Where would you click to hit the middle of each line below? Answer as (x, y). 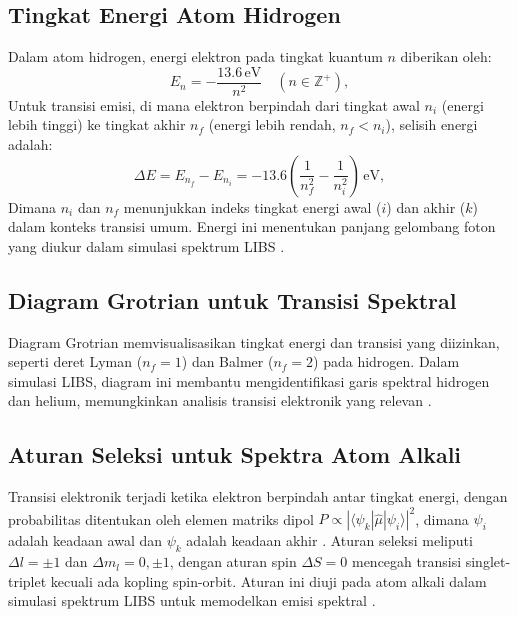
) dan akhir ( (426, 206)
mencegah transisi (406, 561)
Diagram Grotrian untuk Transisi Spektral (232, 299)
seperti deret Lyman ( (75, 361)
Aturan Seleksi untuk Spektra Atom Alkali (235, 454)
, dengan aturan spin (233, 561)
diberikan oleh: (446, 56)
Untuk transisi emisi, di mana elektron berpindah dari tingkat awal (214, 104)
